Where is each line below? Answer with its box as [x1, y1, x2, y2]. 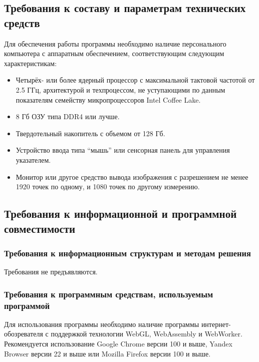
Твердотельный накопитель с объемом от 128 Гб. [16, 128, 165, 138]
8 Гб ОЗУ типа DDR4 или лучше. [16, 111, 120, 122]
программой [4, 299, 50, 311]
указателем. [16, 154, 51, 165]
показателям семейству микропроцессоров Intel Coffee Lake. [16, 94, 201, 105]
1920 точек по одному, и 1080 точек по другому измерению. [16, 181, 200, 192]
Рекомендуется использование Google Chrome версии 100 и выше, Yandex [4, 338, 232, 349]
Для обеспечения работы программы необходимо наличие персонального [4, 38, 226, 49]
